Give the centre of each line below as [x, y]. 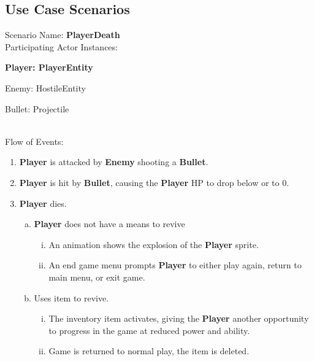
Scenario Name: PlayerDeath [63, 35]
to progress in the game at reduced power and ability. [149, 330]
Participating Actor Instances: [61, 46]
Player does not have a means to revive [109, 224]
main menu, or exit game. [97, 277]
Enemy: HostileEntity [45, 87]
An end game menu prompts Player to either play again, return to [175, 265]
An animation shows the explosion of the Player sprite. [154, 244]
